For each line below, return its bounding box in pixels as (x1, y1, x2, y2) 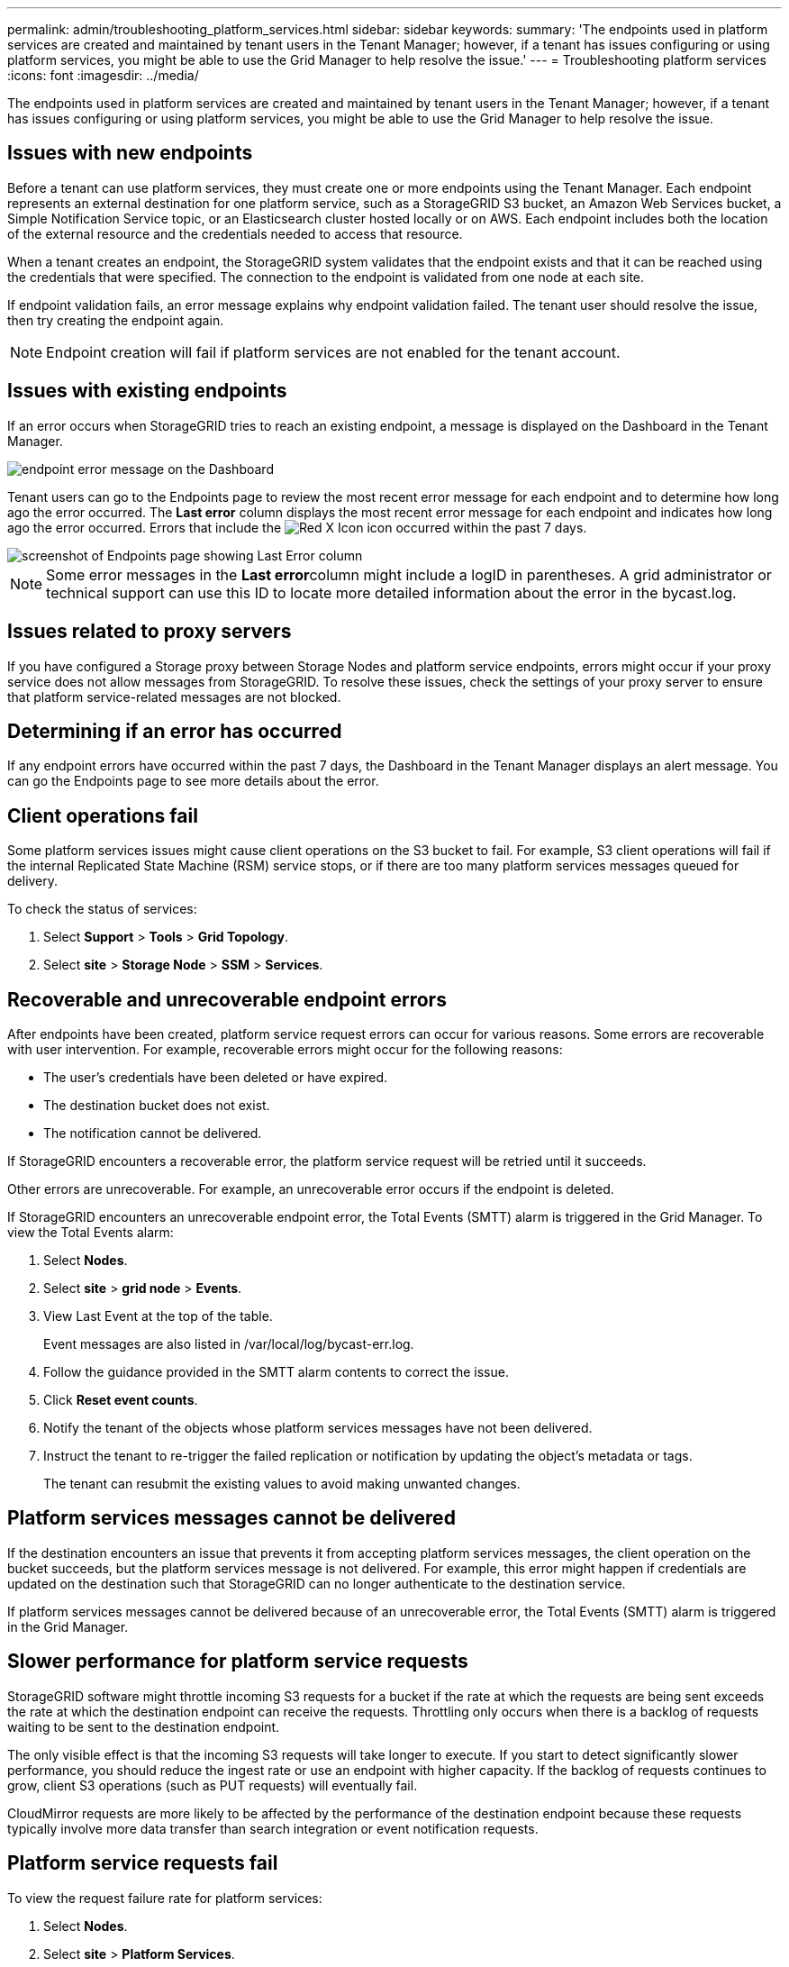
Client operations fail (7, 804, 198, 827)
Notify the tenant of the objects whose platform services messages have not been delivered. (43, 1420, 593, 1436)
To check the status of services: (7, 901, 197, 917)
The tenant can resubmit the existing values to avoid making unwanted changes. (43, 1476, 521, 1492)
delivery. (7, 873, 59, 889)
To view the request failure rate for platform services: (7, 1890, 322, 1906)
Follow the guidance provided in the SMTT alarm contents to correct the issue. (43, 1364, 509, 1380)
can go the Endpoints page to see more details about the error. (7, 773, 379, 789)
